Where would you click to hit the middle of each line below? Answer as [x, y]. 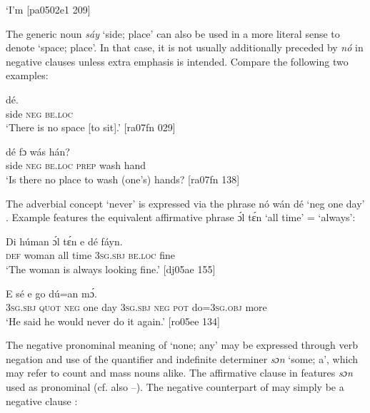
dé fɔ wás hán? [38, 151]
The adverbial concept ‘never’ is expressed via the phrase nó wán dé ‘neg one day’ [185, 203]
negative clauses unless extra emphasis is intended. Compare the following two [177, 61]
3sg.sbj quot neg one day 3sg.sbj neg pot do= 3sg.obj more [136, 307]
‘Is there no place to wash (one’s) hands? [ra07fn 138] [123, 179]
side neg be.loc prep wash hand [76, 165]
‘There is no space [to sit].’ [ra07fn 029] [91, 127]
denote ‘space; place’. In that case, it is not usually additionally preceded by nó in [185, 47]
